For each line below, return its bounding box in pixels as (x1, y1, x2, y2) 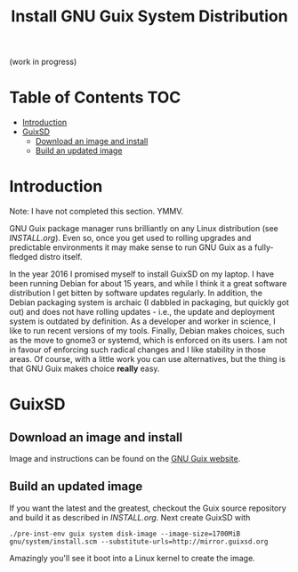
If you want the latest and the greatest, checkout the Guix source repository (9, 503, 286, 513)
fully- (254, 242, 274, 253)
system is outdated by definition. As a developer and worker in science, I (9, 316, 276, 326)
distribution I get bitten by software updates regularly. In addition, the (9, 287, 263, 299)
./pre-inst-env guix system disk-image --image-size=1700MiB (9, 529, 241, 538)
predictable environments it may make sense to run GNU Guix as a (9, 242, 254, 253)
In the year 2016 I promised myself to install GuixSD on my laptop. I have (9, 269, 274, 279)
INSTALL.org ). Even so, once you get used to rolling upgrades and (9, 233, 252, 244)
